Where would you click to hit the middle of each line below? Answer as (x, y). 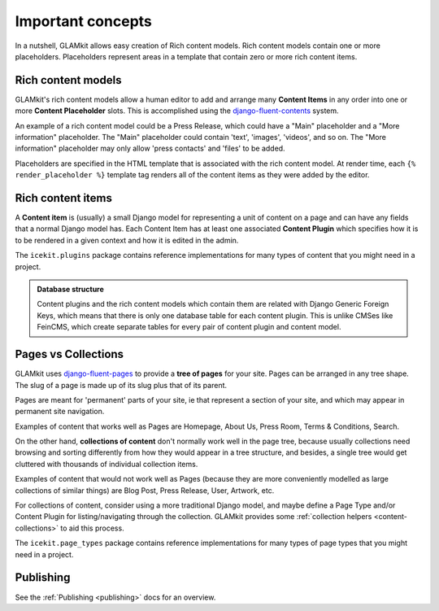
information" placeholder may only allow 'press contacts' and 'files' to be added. (150, 148)
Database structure (71, 290)
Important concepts (83, 21)
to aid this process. (93, 528)
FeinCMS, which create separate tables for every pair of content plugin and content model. (189, 327)
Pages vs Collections (70, 354)
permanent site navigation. (60, 412)
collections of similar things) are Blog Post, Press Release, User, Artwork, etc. (145, 490)
